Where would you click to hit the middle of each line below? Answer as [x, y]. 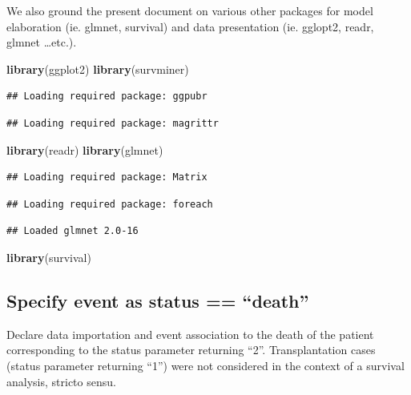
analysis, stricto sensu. [61, 381]
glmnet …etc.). [42, 42]
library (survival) [49, 257]
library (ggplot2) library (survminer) [98, 69]
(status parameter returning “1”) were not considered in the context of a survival [205, 365]
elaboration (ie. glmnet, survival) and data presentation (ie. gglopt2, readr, [190, 26]
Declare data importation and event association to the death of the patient [190, 334]
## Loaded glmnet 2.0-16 [73, 231]
